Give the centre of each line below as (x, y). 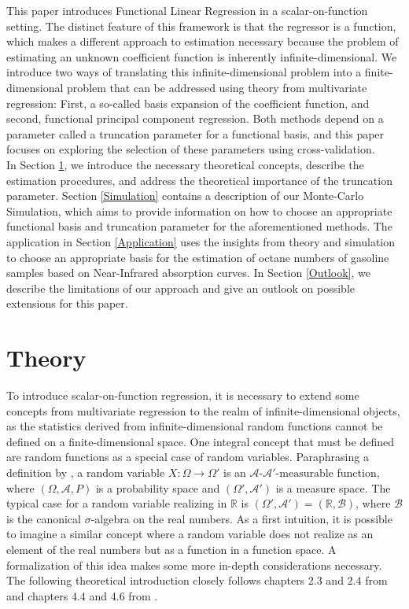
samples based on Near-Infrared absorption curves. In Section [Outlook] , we (189, 273)
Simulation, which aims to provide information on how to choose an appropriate (199, 210)
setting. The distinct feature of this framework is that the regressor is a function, (201, 26)
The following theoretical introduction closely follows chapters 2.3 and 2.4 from (197, 580)
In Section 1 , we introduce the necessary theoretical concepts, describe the (185, 164)
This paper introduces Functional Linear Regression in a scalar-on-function (187, 10)
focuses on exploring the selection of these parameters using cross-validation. (191, 149)
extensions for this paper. (67, 303)
